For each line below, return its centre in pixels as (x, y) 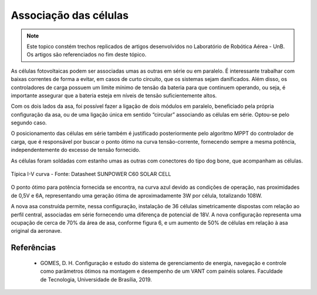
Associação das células (70, 15)
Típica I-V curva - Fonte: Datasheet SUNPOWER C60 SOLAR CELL (91, 174)
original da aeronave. (36, 231)
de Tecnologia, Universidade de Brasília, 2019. (96, 279)
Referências (33, 248)
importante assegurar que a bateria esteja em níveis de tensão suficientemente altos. (114, 95)
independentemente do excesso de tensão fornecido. (76, 150)
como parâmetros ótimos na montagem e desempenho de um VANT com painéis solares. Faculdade (161, 271)
